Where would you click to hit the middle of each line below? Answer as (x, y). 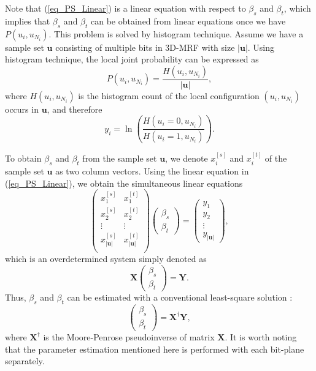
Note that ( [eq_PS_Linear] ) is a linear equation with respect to (125, 8)
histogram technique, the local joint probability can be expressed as (132, 59)
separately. (25, 361)
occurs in (22, 109)
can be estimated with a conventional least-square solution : (180, 297)
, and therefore (75, 109)
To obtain (23, 158)
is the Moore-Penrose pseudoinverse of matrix (129, 336)
